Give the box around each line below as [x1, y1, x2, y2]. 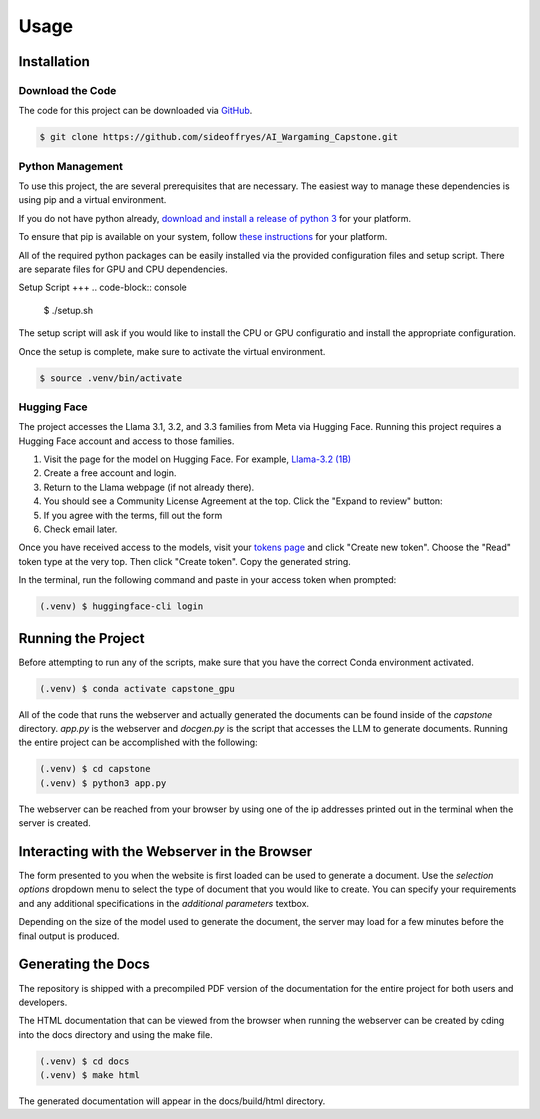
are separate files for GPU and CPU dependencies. [18, 263, 229, 275]
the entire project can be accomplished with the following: [18, 736, 259, 749]
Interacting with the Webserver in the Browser [18, 843, 313, 860]
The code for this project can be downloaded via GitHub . [18, 105, 253, 117]
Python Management [18, 159, 124, 173]
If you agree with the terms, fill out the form [43, 509, 223, 521]
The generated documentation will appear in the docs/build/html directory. [18, 1095, 326, 1107]
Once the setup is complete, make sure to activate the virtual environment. [18, 345, 326, 357]
